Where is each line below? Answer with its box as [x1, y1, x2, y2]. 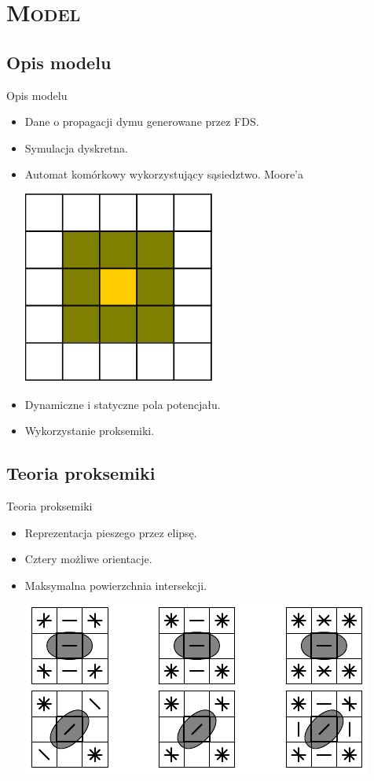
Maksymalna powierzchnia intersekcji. [24, 577, 207, 593]
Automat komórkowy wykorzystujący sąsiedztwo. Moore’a [24, 166, 304, 182]
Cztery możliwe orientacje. [24, 551, 152, 567]
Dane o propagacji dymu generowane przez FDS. [24, 113, 259, 130]
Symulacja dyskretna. [24, 139, 128, 156]
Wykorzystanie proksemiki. [24, 422, 155, 439]
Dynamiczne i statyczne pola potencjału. [24, 396, 221, 412]
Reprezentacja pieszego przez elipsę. [24, 524, 197, 540]
